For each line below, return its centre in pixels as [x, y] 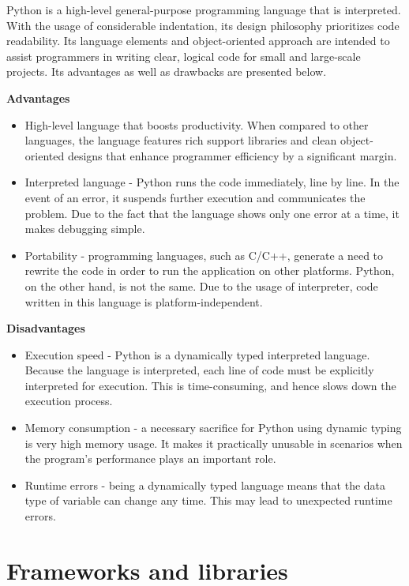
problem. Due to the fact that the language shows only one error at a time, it [212, 213]
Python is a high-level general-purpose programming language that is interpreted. [204, 9]
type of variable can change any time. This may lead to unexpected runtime [208, 500]
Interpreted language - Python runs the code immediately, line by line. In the [212, 182]
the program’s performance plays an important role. [150, 458]
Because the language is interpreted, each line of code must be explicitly [199, 370]
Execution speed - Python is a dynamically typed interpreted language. [197, 354]
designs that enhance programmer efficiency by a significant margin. [232, 155]
